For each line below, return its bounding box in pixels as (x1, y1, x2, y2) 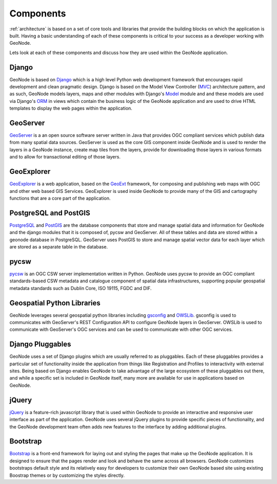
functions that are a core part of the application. (9, 195, 111, 201)
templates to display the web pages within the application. (9, 105, 133, 112)
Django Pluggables (9, 340, 71, 349)
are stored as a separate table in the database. (9, 244, 108, 250)
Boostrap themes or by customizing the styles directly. (9, 472, 125, 478)
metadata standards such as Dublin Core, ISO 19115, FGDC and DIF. (9, 285, 152, 291)
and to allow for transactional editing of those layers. (9, 154, 121, 160)
